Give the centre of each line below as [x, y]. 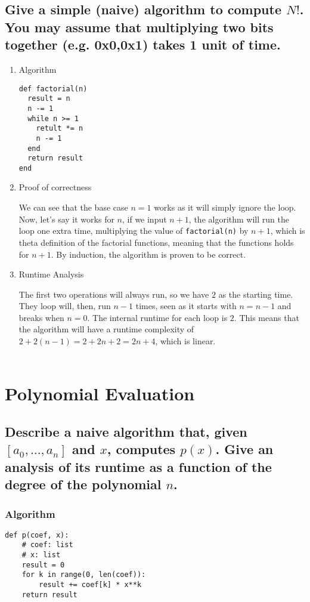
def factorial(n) [53, 89]
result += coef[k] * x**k [90, 585]
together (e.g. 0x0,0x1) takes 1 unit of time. [143, 44]
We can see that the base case [73, 207]
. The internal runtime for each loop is [157, 317]
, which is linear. [185, 341]
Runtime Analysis [51, 274]
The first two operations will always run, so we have [114, 294]
